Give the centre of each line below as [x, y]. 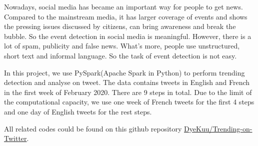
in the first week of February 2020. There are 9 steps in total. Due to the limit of [128, 92]
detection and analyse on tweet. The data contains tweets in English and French [127, 82]
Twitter [15, 138]
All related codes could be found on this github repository [93, 128]
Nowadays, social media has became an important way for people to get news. [123, 6]
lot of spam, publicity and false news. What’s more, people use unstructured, [122, 46]
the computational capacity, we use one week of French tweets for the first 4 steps [129, 102]
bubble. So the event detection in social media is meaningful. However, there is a [128, 36]
